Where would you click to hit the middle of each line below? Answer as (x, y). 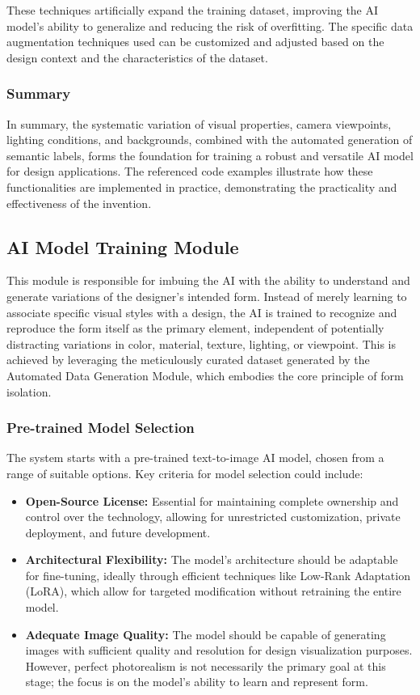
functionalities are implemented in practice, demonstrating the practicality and (202, 186)
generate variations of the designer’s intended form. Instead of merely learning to (207, 296)
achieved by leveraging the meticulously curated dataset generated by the (188, 360)
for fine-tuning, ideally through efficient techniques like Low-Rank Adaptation (218, 575)
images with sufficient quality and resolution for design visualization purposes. (219, 650)
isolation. (29, 391)
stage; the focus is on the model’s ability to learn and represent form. (197, 682)
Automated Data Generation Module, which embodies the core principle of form (205, 375)
